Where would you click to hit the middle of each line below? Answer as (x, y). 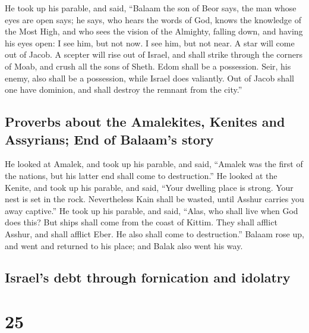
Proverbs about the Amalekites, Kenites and (145, 122)
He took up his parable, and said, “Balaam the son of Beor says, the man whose (151, 8)
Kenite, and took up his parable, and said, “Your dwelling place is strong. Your (149, 187)
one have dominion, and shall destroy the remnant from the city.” (124, 89)
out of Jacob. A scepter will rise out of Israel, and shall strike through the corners (154, 54)
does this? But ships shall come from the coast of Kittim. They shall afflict (141, 222)
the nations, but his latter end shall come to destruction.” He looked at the (141, 175)
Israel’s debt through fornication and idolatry (148, 277)
